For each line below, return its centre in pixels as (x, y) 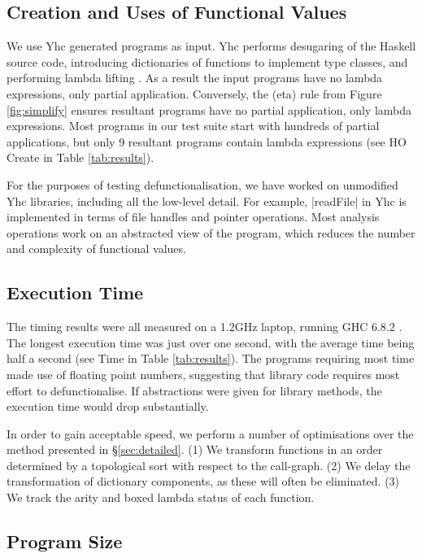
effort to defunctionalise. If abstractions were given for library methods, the (194, 390)
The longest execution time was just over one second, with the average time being (211, 342)
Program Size (65, 541)
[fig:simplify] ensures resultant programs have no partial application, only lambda (209, 109)
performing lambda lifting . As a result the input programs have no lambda (195, 78)
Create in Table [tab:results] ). (80, 157)
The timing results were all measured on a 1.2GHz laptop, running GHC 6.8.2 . (204, 327)
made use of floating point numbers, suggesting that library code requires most (203, 374)
